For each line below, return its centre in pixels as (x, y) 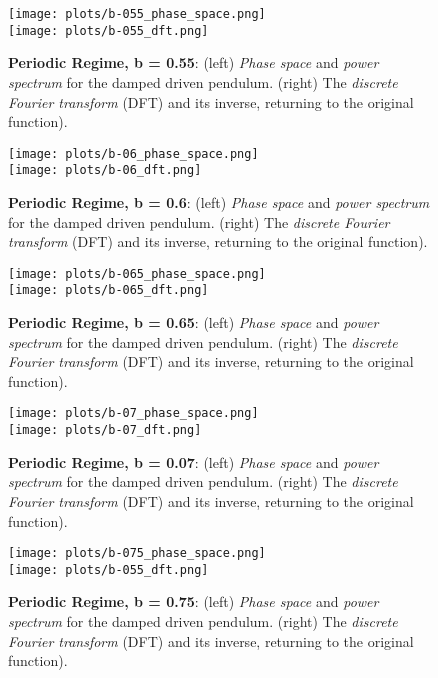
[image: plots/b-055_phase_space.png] (137, 14)
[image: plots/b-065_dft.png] (108, 290)
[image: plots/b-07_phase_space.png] (133, 413)
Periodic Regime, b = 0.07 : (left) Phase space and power (193, 461)
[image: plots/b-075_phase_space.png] (137, 553)
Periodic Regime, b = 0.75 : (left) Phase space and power (193, 601)
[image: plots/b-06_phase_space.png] (133, 153)
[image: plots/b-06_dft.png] (105, 170)
